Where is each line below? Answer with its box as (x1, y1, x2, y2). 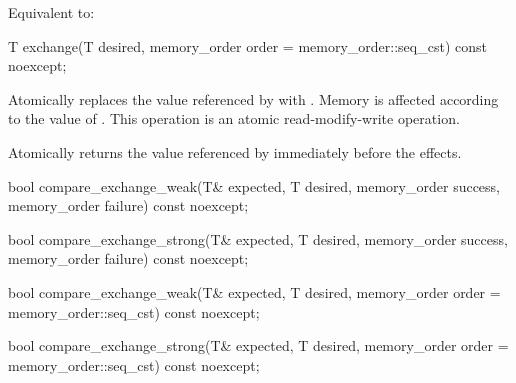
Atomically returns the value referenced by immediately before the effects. (8, 141, 462, 162)
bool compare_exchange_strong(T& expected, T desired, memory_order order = (8, 335, 509, 356)
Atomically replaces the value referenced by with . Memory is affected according (8, 88, 499, 109)
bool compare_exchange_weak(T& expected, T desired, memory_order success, (8, 175, 500, 196)
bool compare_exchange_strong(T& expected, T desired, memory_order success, (8, 228, 508, 249)
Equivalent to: (8, 2, 95, 22)
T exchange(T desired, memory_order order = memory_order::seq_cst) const (8, 35, 487, 56)
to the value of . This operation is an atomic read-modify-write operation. (8, 108, 460, 129)
